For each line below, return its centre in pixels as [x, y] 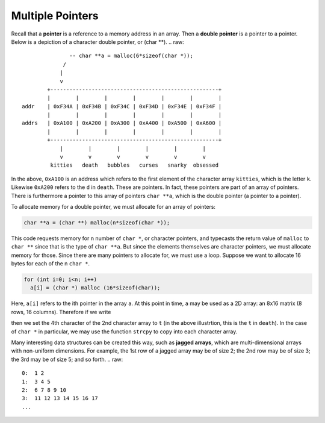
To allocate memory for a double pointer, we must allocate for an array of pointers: [113, 206]
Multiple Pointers [55, 16]
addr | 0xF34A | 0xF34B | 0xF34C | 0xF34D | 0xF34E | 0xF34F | [122, 106]
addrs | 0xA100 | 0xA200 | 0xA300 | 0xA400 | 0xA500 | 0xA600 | [122, 123]
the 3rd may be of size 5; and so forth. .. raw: [67, 359]
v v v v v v [133, 157]
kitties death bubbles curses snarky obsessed [135, 165]
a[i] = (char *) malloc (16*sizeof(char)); [95, 288]
